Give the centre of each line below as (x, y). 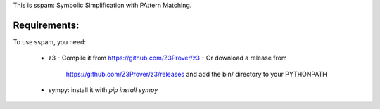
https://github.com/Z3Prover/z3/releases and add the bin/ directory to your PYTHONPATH (196, 74)
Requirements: (46, 25)
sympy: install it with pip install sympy (103, 90)
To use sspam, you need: (50, 41)
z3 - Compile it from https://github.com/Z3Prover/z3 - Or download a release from (168, 58)
